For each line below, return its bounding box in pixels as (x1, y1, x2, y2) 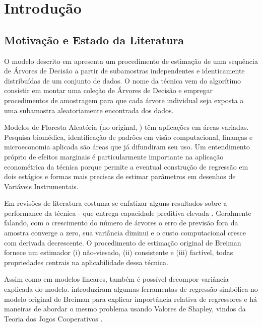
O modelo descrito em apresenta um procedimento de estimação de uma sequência (4, 55, 258, 66)
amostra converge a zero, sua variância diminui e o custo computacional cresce (4, 227, 246, 238)
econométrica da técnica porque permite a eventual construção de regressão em (4, 161, 248, 172)
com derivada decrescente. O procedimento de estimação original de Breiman (4, 237, 241, 248)
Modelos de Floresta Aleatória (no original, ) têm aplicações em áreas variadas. (4, 122, 249, 132)
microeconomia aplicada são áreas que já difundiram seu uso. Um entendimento (4, 141, 250, 152)
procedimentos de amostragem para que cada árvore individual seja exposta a (4, 95, 244, 105)
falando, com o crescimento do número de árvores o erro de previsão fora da (4, 217, 238, 228)
